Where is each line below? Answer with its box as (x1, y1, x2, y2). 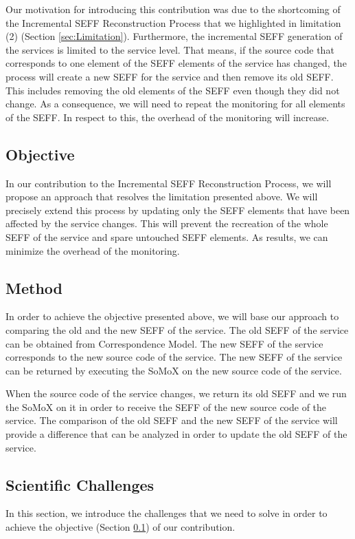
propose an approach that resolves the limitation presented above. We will (5, 189, 318, 204)
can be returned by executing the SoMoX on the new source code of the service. (5, 363, 342, 377)
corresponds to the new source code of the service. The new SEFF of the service (5, 350, 343, 364)
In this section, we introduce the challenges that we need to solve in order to (5, 506, 328, 520)
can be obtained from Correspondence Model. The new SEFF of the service (5, 336, 323, 350)
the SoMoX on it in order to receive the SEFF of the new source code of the (5, 399, 327, 414)
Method (5, 277, 62, 298)
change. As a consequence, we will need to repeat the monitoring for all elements (5, 96, 345, 111)
